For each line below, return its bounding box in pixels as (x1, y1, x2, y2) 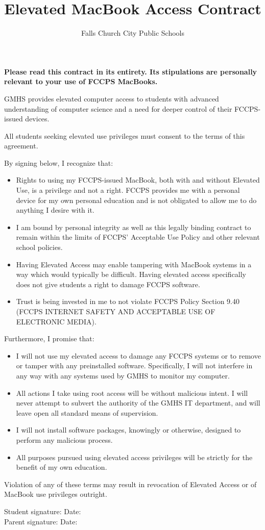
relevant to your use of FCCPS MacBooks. (4, 76, 158, 87)
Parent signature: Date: (4, 516, 78, 526)
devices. (25, 113, 50, 124)
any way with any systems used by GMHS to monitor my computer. (16, 370, 230, 381)
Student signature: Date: (4, 506, 81, 516)
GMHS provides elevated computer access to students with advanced (4, 93, 219, 104)
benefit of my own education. (16, 462, 107, 472)
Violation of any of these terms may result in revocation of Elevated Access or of (4, 478, 257, 489)
